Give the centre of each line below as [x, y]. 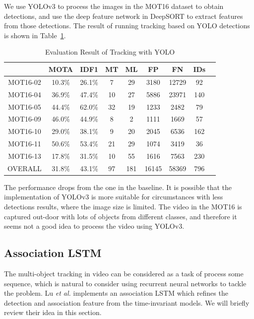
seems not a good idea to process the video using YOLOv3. [94, 226]
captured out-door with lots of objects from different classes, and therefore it [121, 216]
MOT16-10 [25, 131]
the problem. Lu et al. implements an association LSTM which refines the [116, 293]
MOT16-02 [25, 82]
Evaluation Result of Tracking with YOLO [110, 52]
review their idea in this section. [53, 312]
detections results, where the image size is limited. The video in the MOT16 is [123, 206]
